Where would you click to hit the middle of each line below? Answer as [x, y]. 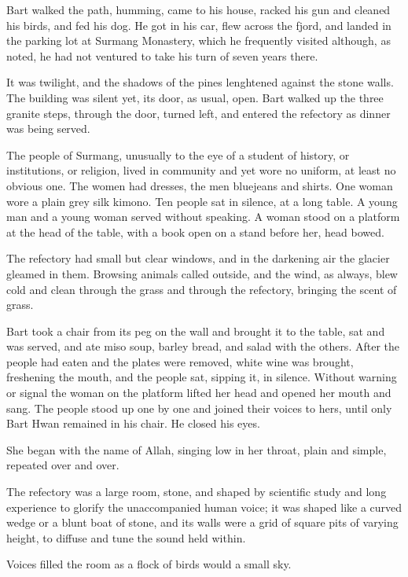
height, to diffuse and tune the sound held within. [126, 537]
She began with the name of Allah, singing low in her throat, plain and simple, [197, 449]
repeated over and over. [63, 465]
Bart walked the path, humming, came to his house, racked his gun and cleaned [198, 9]
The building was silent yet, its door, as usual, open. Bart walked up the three [195, 97]
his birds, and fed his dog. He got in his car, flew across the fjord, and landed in [199, 25]
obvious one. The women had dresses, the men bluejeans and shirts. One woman [200, 185]
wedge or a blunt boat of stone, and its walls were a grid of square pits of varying [202, 522]
